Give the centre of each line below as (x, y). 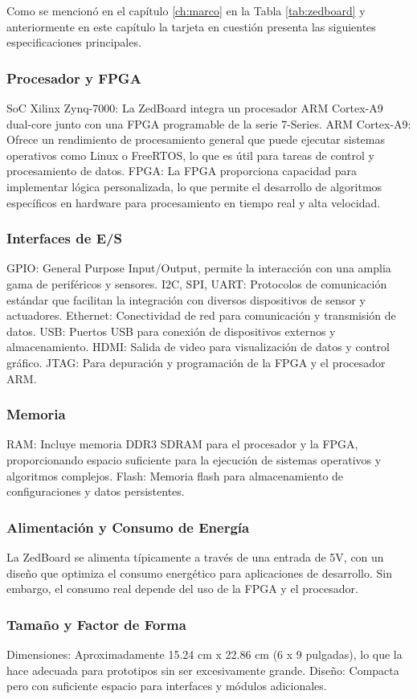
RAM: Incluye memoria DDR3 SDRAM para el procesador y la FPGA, (182, 444)
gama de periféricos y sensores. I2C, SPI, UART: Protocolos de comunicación (197, 283)
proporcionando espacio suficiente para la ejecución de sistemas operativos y (194, 459)
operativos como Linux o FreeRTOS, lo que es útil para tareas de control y (190, 155)
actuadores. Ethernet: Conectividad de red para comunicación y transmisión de (201, 315)
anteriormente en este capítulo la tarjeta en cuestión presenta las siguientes (191, 26)
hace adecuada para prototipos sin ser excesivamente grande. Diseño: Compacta (203, 670)
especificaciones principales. (74, 42)
